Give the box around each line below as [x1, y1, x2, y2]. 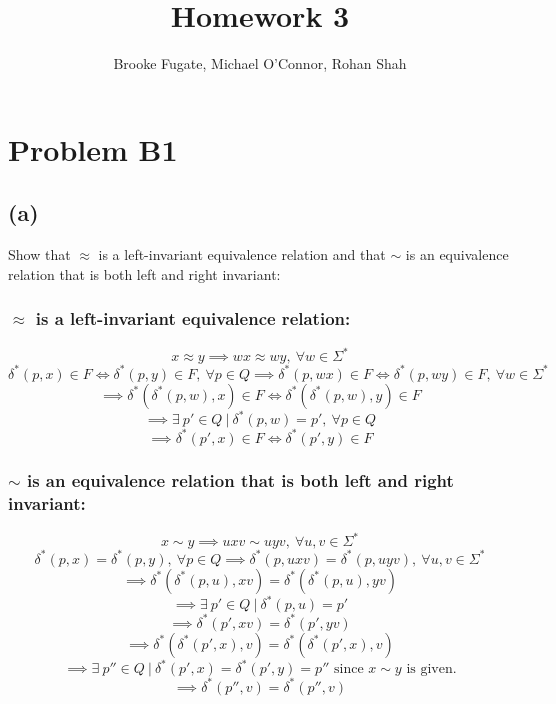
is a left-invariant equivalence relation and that [98, 244, 386, 265]
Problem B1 [8, 128, 178, 169]
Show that [8, 244, 71, 265]
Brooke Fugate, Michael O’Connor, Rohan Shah [113, 53, 407, 74]
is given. [406, 662, 457, 677]
